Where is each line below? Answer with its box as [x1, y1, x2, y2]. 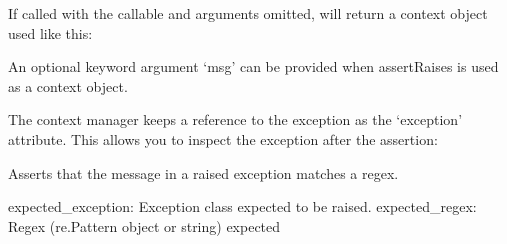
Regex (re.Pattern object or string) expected [8, 215, 281, 236]
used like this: [8, 22, 93, 43]
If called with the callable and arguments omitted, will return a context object [8, 3, 488, 23]
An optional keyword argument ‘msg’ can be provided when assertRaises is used [8, 56, 499, 77]
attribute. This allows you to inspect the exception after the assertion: [8, 128, 438, 149]
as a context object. [8, 75, 128, 96]
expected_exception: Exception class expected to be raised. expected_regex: [8, 196, 477, 217]
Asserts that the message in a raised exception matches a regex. [8, 162, 399, 183]
